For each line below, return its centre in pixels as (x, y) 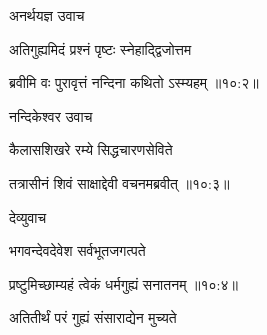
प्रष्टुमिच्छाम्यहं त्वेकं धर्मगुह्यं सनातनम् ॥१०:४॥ (123, 283)
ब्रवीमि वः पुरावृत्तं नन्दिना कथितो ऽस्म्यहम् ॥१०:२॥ (134, 82)
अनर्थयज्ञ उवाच (47, 15)
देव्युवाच (28, 216)
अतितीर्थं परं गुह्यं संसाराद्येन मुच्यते (93, 317)
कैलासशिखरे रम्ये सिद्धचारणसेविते (91, 149)
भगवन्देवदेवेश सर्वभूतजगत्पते (77, 250)
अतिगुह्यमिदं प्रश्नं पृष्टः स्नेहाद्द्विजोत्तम (100, 48)
